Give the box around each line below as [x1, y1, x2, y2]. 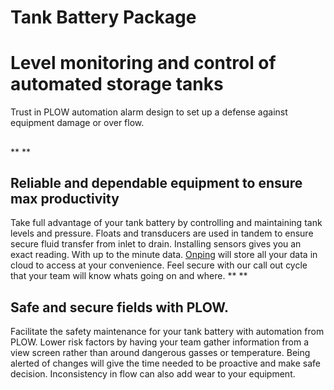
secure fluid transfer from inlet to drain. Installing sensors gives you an [10, 238, 302, 250]
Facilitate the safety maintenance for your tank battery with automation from [10, 326, 325, 338]
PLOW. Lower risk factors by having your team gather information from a [10, 336, 310, 348]
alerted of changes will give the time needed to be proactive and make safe [10, 357, 321, 370]
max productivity [10, 190, 120, 207]
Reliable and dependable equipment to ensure [10, 174, 303, 191]
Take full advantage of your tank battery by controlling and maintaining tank [10, 217, 323, 229]
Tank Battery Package [10, 6, 197, 29]
